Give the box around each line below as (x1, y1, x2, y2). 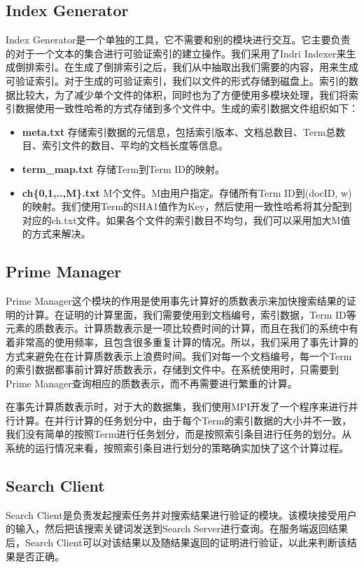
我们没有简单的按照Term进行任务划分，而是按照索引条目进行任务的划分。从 (6, 427, 352, 441)
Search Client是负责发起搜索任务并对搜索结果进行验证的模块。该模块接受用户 (6, 507, 357, 522)
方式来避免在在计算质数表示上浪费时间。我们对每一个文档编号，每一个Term (6, 348, 352, 363)
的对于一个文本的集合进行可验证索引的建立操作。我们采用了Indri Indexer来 (6, 46, 346, 60)
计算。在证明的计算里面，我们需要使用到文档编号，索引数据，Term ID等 (24, 307, 356, 321)
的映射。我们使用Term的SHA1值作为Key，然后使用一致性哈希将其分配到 (22, 199, 352, 214)
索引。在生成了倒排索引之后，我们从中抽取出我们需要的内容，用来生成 (34, 60, 358, 74)
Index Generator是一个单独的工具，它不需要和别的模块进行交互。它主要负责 (6, 32, 351, 47)
